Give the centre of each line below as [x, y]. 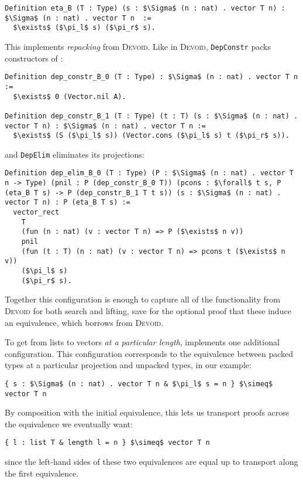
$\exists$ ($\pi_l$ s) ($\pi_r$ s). [84, 28]
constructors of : [34, 58]
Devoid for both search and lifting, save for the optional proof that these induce [148, 310]
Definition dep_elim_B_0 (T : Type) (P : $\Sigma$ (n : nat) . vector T [149, 173]
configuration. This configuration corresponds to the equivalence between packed [149, 353]
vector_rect [36, 212]
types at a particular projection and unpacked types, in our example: [128, 365]
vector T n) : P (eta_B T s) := [68, 203]
